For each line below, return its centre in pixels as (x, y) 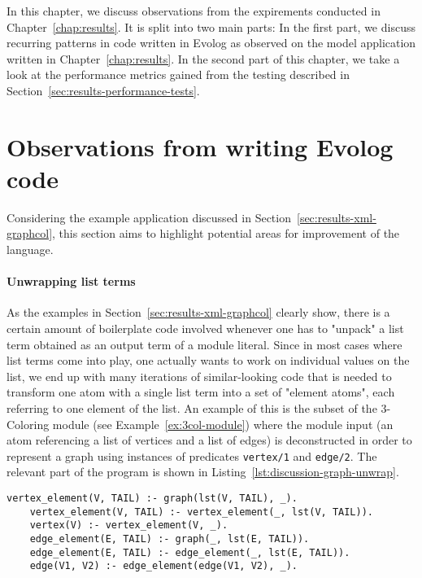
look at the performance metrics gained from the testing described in (178, 74)
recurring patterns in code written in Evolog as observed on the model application (211, 43)
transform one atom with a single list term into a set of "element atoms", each (201, 392)
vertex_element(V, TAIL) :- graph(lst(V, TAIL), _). (152, 499)
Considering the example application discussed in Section (149, 217)
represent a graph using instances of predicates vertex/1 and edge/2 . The (192, 455)
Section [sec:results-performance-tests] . (103, 90)
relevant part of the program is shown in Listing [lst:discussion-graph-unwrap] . (203, 472)
